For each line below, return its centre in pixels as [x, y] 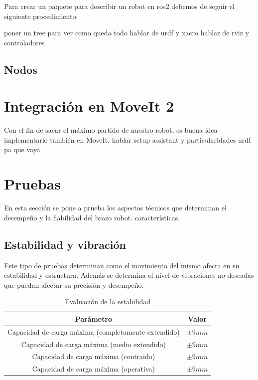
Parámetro [94, 318]
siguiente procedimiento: [41, 16]
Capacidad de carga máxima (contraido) [94, 356]
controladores [24, 42]
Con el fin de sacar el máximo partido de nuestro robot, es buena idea [111, 130]
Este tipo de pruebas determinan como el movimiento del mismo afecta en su [122, 265]
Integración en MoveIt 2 [89, 106]
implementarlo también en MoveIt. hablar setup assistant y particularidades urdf [128, 139]
